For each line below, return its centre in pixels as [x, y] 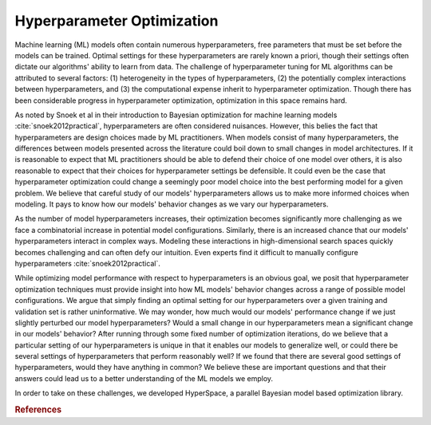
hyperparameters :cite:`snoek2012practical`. [88, 263]
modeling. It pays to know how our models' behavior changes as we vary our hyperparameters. [172, 204]
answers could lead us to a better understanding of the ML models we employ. [144, 378]
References [38, 410]
